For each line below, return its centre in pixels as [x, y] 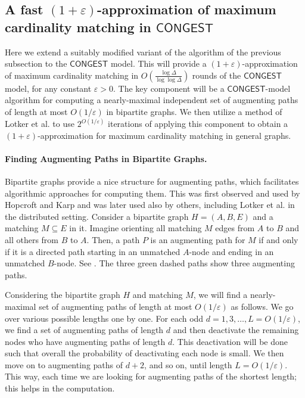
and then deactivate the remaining [236, 330]
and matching [158, 295]
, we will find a [220, 295]
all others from [32, 239]
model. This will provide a [158, 63]
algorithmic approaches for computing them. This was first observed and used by [152, 193]
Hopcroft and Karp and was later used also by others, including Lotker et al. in [150, 205]
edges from [235, 228]
